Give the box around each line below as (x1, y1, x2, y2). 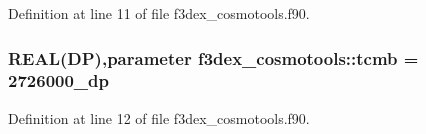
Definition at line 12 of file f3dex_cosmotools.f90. (8, 107, 310, 128)
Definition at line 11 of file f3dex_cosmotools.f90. (8, 3, 310, 23)
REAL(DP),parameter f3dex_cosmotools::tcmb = (8, 45, 419, 70)
